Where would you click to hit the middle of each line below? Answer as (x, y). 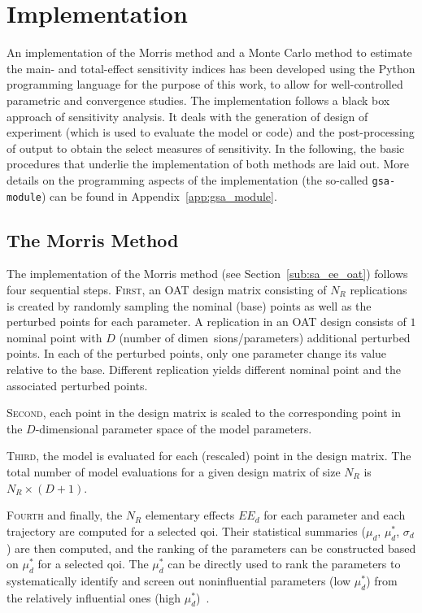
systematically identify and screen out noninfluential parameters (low (179, 580)
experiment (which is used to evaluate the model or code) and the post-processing (211, 132)
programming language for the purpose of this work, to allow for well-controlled (205, 84)
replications (378, 289)
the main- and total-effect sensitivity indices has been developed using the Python (211, 68)
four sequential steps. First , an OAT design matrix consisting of (167, 289)
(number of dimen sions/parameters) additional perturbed (265, 337)
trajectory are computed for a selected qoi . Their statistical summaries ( (186, 530)
